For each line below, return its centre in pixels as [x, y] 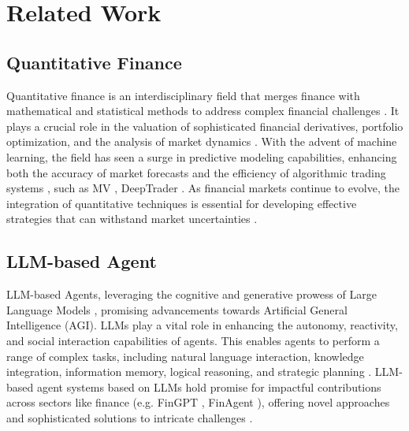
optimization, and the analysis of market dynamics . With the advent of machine [202, 141]
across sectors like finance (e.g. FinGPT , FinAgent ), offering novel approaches [198, 402]
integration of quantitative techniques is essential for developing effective [182, 203]
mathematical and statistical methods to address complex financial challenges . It [203, 111]
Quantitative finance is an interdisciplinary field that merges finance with [183, 95]
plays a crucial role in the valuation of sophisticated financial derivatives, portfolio [205, 126]
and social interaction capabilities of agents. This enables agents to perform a [193, 340]
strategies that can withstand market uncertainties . [132, 219]
